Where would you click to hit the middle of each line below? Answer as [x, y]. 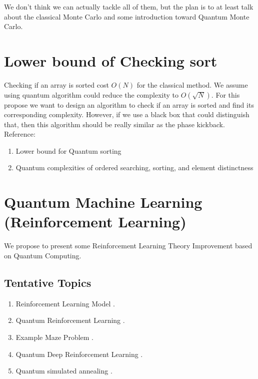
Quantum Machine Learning [103, 202]
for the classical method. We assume [192, 84]
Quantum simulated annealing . [64, 371]
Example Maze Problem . [55, 337]
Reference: [20, 134]
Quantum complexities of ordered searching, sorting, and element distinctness [134, 167]
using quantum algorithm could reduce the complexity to [91, 94]
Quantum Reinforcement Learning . [70, 320]
